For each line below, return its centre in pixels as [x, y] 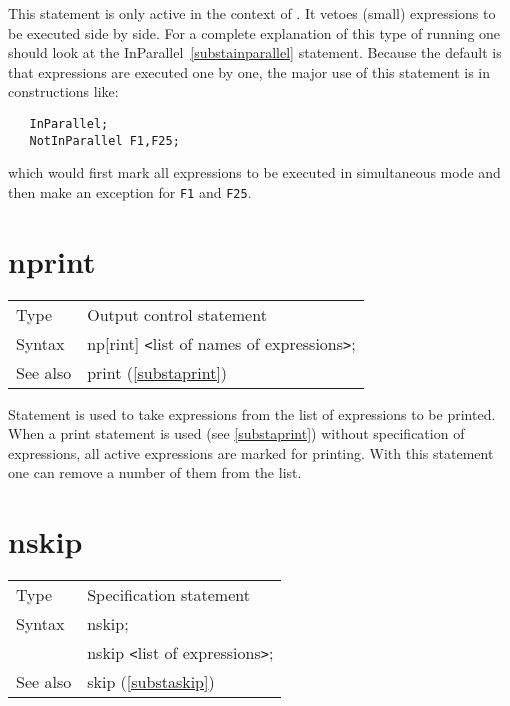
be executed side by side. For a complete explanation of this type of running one [254, 32]
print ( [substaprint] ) [157, 372]
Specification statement [168, 595]
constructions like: [63, 91]
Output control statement [177, 314]
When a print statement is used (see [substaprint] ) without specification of [236, 433]
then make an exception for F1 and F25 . [130, 191]
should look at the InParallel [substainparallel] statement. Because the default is [255, 52]
